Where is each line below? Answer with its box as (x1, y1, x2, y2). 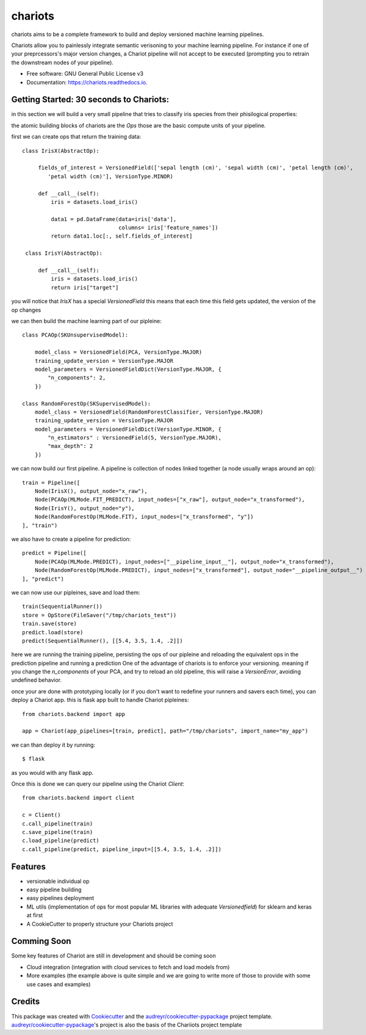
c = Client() (22, 811, 61, 819)
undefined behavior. (11, 676, 62, 684)
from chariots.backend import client (22, 794, 135, 802)
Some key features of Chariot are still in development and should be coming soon (11, 952, 217, 959)
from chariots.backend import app (22, 711, 125, 717)
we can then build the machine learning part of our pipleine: (11, 318, 162, 324)
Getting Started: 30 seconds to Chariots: (11, 95, 170, 105)
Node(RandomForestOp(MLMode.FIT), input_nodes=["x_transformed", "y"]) (34, 513, 254, 521)
